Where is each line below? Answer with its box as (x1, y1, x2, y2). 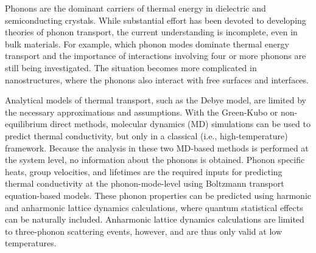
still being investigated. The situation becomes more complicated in (5, 61, 257, 74)
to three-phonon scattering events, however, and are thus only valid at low (5, 224, 282, 237)
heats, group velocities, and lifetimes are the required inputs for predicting (5, 165, 283, 178)
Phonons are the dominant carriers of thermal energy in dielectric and (5, 2, 266, 14)
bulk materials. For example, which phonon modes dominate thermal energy (5, 37, 289, 50)
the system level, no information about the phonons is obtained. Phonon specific (5, 153, 305, 166)
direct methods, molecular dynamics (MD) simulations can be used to (50, 117, 311, 130)
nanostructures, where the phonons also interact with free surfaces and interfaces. (5, 73, 309, 86)
